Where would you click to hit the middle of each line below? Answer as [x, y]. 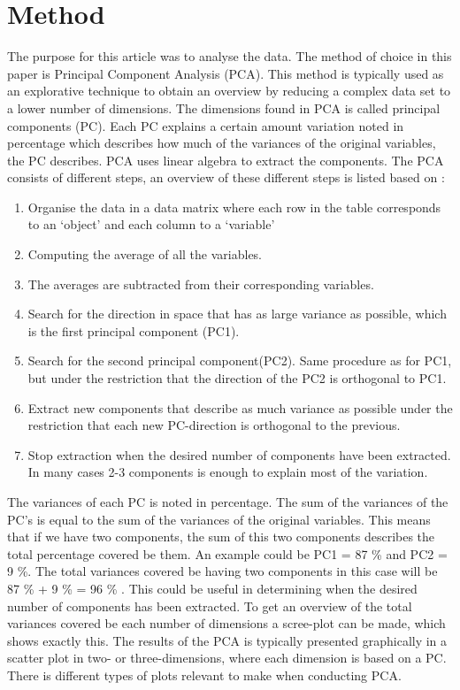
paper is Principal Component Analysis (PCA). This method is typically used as [226, 73]
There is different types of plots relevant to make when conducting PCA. [204, 675]
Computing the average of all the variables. [145, 254]
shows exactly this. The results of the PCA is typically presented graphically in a [227, 640]
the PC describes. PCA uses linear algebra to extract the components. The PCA [226, 160]
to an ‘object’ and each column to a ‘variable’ [151, 224]
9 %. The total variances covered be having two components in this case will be [222, 571]
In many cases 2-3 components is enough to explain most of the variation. [228, 472]
